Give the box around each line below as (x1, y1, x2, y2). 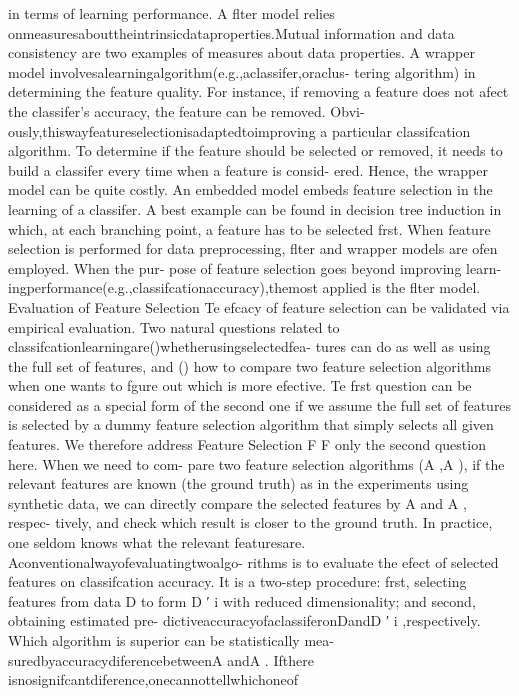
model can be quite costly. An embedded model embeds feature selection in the (8, 179, 493, 200)
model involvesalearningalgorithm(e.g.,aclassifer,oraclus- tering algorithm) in (8, 61, 476, 82)
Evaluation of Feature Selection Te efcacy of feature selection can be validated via (8, 296, 510, 317)
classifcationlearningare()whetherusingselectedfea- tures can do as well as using (8, 336, 491, 357)
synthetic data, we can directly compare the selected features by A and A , (8, 492, 467, 513)
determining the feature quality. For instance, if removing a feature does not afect (8, 81, 509, 102)
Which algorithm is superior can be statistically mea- (8, 630, 334, 650)
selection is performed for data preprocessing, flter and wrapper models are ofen (8, 238, 498, 259)
